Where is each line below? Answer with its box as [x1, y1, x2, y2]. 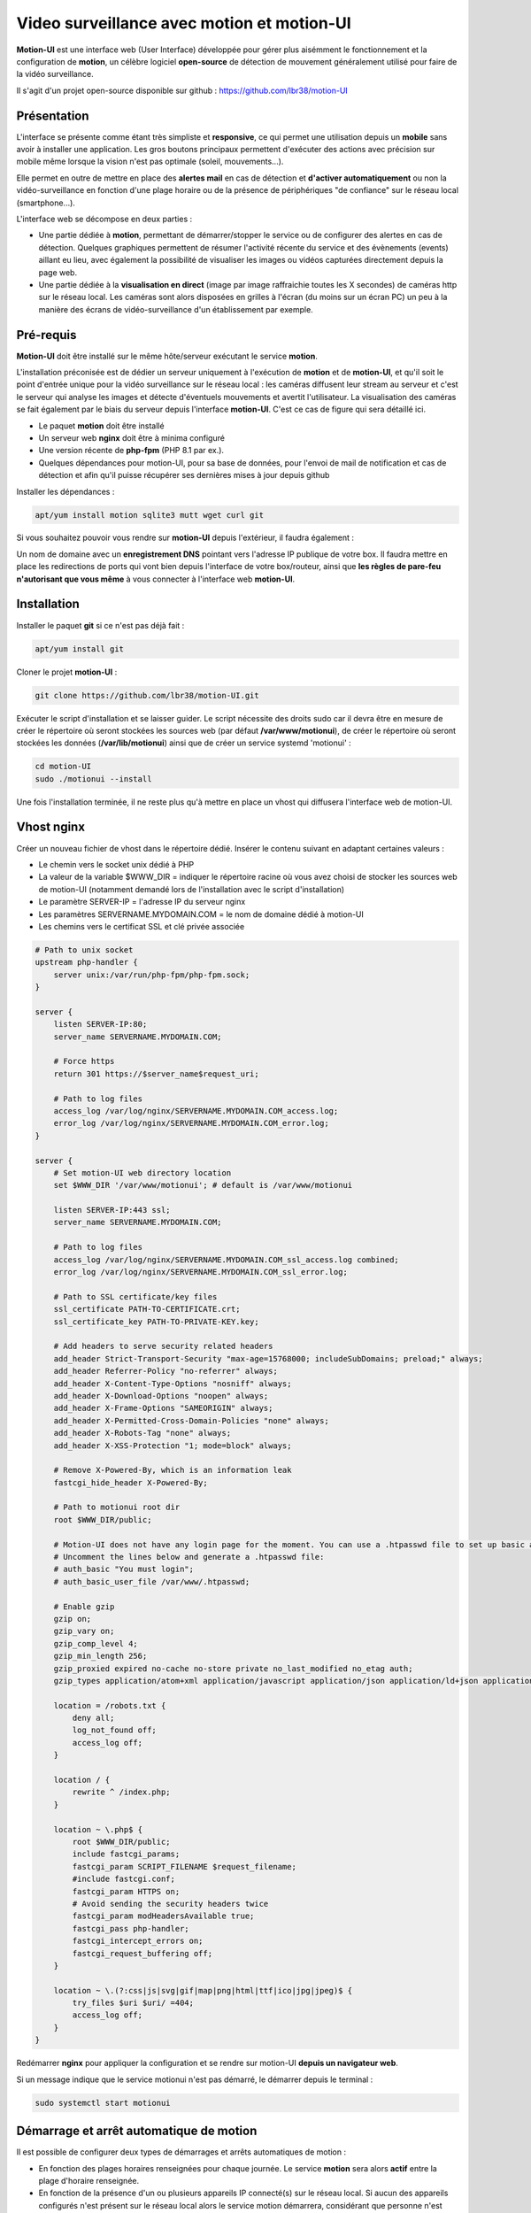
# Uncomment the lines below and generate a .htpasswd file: [53, 1552, 325, 1562]
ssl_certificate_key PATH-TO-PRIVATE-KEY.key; [53, 1316, 260, 1327]
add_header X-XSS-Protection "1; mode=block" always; [53, 1440, 292, 1451]
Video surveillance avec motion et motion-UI [16, 13, 351, 33]
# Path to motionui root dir [53, 1502, 181, 1513]
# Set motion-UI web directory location [53, 1168, 232, 1177]
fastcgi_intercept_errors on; [72, 1936, 204, 1947]
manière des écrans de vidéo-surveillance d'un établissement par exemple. [38, 304, 313, 314]
